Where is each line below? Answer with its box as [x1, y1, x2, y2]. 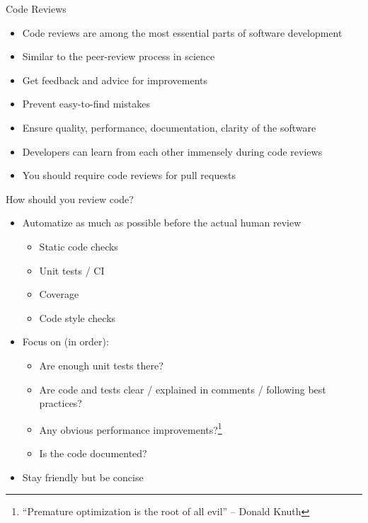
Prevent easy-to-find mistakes [22, 96, 150, 111]
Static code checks [39, 238, 118, 253]
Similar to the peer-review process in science [22, 49, 215, 64]
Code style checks [39, 310, 116, 325]
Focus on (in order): [22, 334, 109, 349]
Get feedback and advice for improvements [22, 72, 207, 87]
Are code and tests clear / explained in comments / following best [39, 381, 326, 396]
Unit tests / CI [39, 263, 105, 277]
